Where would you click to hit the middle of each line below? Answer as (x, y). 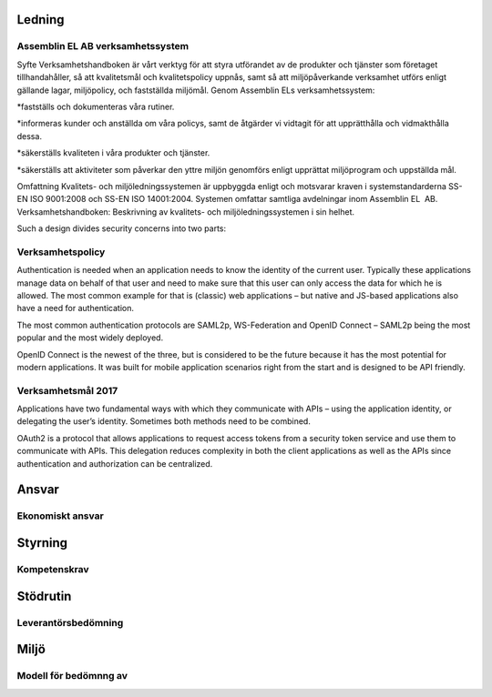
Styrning (42, 543)
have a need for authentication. (75, 308)
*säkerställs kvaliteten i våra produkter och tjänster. (113, 153)
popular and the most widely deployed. (90, 338)
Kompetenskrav (53, 569)
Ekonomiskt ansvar (60, 516)
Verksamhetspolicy (61, 252)
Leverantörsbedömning (70, 622)
